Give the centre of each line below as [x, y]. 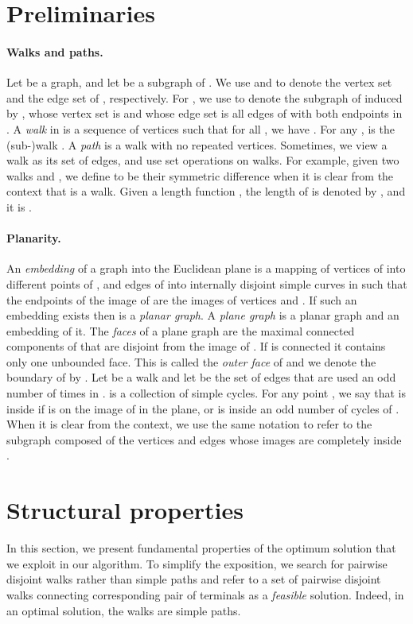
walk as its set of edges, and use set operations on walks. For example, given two [203, 160]
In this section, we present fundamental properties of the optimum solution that [201, 548]
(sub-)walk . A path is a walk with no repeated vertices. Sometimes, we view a [197, 144]
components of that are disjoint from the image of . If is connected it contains [196, 346]
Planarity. [34, 238]
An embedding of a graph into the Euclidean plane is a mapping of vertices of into [206, 268]
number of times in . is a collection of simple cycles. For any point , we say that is [206, 393]
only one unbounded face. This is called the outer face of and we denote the [191, 361]
